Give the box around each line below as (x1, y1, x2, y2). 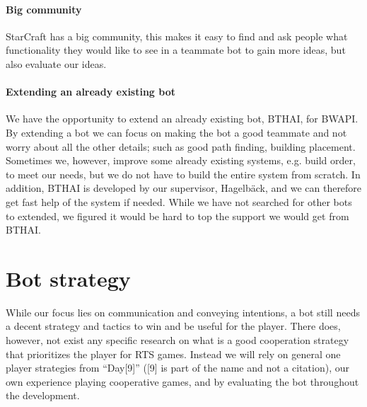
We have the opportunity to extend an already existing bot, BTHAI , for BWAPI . (6, 111, 359, 126)
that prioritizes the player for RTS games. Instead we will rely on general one (6, 346, 341, 361)
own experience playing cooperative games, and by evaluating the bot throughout (6, 374, 359, 389)
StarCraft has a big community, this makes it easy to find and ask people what (6, 28, 348, 43)
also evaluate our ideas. (6, 56, 107, 71)
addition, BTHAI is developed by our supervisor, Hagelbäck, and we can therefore (6, 180, 362, 195)
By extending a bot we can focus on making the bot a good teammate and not (6, 125, 347, 139)
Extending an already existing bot (6, 84, 175, 99)
